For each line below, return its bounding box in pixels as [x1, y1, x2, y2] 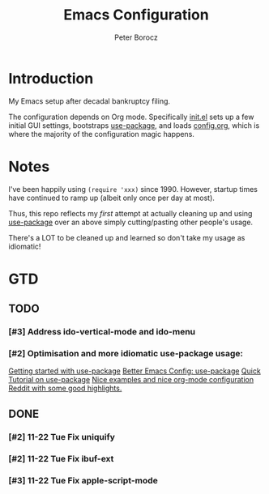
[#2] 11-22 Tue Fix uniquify [8, 431, 116, 442]
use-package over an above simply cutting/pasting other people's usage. [8, 217, 254, 227]
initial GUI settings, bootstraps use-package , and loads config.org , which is [8, 120, 260, 130]
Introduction [8, 69, 94, 87]
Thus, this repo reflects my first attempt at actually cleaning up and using [8, 208, 253, 218]
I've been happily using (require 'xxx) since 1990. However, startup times [8, 184, 258, 194]
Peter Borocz [114, 32, 158, 42]
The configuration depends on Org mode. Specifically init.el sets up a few [8, 112, 254, 121]
